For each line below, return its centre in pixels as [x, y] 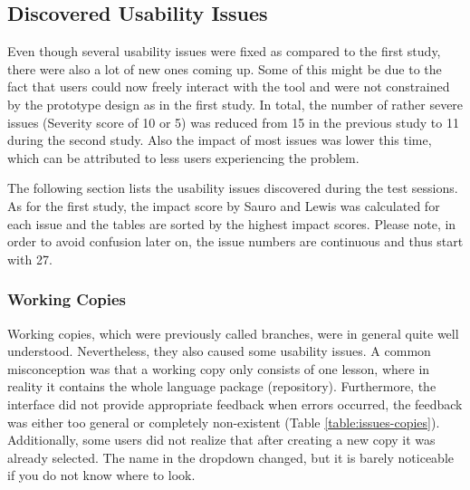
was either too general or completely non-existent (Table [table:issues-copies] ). [224, 422]
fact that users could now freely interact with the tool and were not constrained [229, 86]
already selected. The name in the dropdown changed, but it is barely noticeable [230, 457]
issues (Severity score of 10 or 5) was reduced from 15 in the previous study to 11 [233, 122]
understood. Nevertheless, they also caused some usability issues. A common [219, 351]
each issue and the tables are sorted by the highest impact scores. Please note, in [232, 223]
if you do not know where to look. [101, 475]
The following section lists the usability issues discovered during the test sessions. [233, 188]
